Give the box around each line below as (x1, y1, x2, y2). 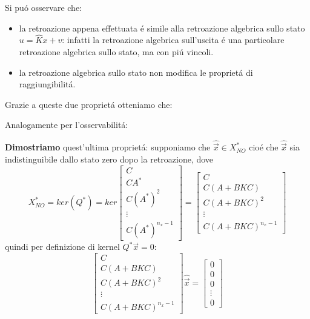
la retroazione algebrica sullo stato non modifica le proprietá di (19, 65, 253, 78)
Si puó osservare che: (5, 1, 82, 13)
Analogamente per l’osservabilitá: (5, 118, 128, 131)
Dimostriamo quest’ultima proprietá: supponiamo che (5, 141, 211, 153)
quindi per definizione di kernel (5, 240, 120, 253)
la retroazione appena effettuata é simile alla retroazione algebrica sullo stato (19, 21, 305, 34)
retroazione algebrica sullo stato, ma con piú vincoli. (19, 45, 214, 58)
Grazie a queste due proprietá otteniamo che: (5, 98, 173, 110)
